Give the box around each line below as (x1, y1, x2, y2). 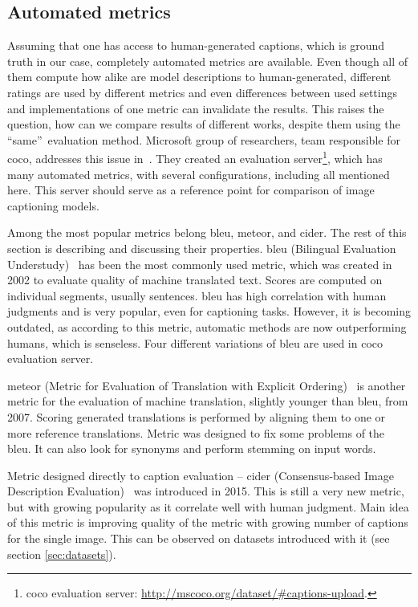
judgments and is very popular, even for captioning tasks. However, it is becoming (7, 303, 411, 320)
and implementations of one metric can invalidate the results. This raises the (7, 100, 384, 116)
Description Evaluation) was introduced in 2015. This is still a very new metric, (7, 483, 404, 499)
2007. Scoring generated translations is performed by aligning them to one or (7, 408, 386, 425)
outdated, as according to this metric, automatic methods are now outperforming (7, 318, 407, 335)
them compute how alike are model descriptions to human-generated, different (7, 68, 392, 85)
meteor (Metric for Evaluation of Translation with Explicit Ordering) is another (7, 377, 406, 393)
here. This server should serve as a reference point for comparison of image (7, 181, 375, 198)
